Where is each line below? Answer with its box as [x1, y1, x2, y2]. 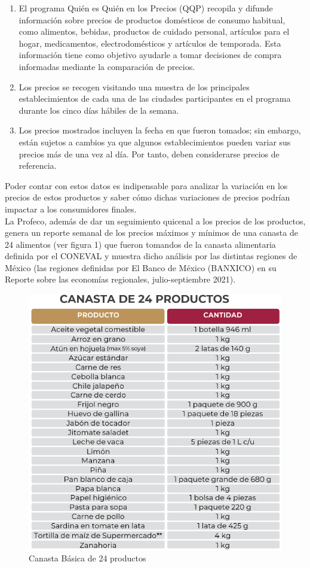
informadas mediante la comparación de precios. [19, 60, 195, 72]
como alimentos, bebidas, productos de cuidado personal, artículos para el [19, 25, 290, 38]
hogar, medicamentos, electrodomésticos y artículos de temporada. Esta [19, 37, 281, 49]
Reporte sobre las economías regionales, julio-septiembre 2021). [5, 273, 236, 285]
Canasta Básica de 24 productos [29, 551, 146, 564]
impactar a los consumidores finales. [5, 202, 137, 215]
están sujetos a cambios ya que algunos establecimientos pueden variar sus [19, 135, 291, 148]
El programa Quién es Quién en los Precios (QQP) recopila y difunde [19, 2, 273, 14]
